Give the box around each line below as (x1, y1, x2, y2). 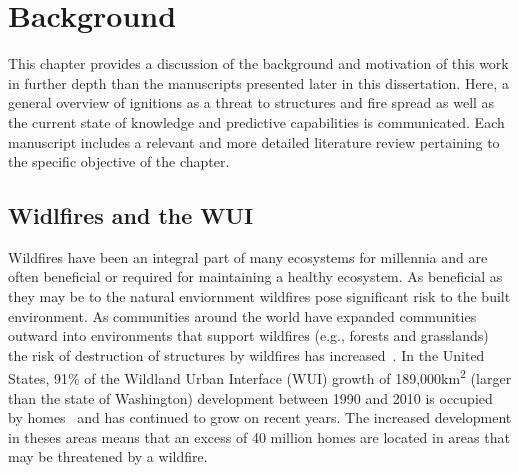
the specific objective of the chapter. (8, 151, 230, 172)
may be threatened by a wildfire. (8, 446, 208, 467)
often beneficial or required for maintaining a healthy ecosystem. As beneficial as (8, 266, 503, 287)
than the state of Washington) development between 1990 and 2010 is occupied (8, 387, 493, 408)
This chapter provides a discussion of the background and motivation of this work (8, 53, 509, 74)
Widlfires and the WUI (8, 200, 254, 231)
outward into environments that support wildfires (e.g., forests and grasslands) (8, 325, 489, 346)
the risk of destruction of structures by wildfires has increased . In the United (8, 344, 485, 365)
